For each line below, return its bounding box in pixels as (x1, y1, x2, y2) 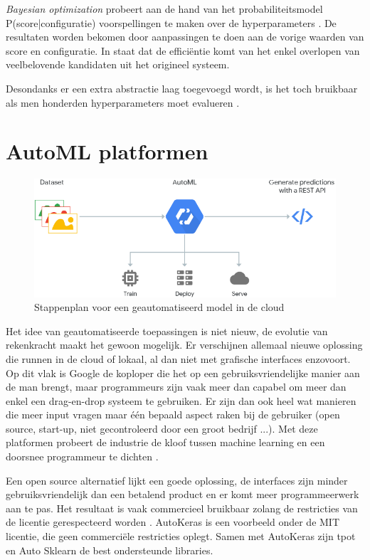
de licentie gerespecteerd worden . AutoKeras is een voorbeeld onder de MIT (6, 514, 340, 529)
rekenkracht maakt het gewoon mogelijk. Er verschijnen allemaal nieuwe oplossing (6, 337, 363, 352)
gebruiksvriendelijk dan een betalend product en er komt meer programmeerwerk (6, 487, 359, 502)
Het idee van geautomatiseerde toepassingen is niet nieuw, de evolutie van (6, 323, 328, 338)
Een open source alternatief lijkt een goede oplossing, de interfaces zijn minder (6, 472, 348, 487)
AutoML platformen (6, 137, 208, 166)
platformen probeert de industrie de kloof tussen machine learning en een (6, 435, 325, 450)
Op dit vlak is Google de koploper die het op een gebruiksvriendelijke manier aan (6, 365, 360, 380)
